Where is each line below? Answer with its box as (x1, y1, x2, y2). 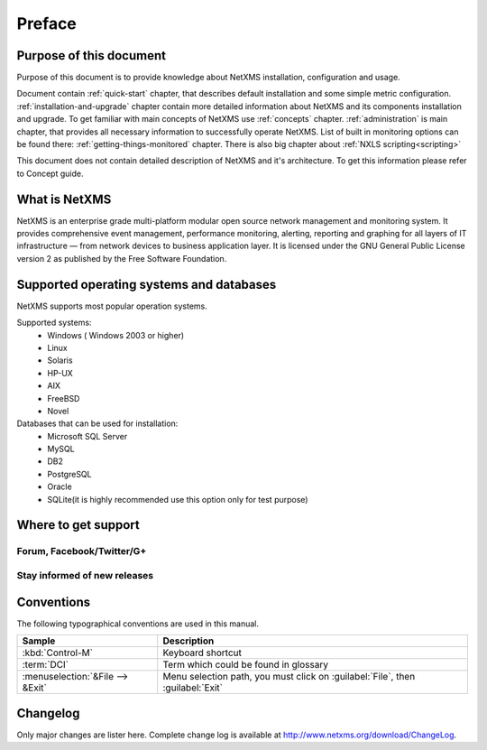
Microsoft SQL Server (47, 431, 128, 441)
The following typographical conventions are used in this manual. (16, 618, 260, 629)
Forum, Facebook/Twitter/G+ (16, 545, 147, 558)
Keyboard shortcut (162, 646, 243, 659)
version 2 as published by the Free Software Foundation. (16, 253, 227, 264)
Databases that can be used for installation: (16, 418, 179, 429)
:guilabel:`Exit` (162, 681, 224, 694)
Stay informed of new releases (16, 569, 153, 581)
